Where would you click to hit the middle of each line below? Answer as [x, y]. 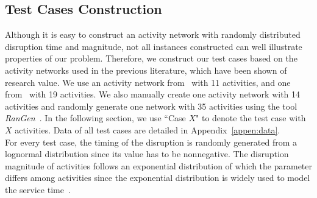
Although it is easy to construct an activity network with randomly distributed [153, 34]
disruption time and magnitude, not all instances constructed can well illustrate [154, 46]
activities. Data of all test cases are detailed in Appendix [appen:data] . [148, 129]
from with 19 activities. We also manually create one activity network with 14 [153, 94]
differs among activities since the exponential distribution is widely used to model [158, 178]
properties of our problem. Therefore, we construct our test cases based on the [151, 58]
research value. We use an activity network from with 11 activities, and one [148, 82]
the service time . [38, 189]
